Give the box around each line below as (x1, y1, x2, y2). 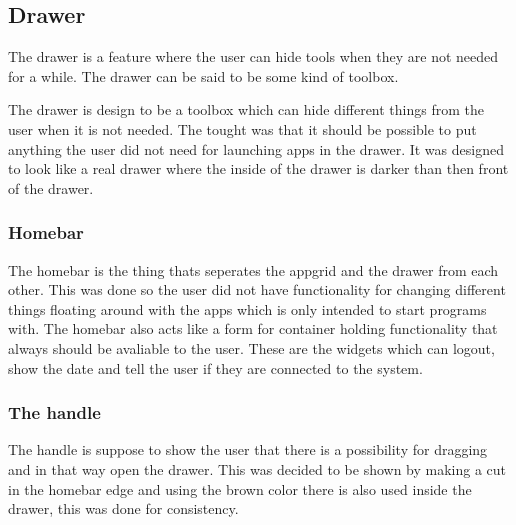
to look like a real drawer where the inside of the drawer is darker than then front (8, 158, 509, 179)
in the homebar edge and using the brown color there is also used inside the (8, 478, 472, 499)
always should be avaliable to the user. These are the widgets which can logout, (8, 337, 495, 358)
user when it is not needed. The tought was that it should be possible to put (8, 118, 477, 139)
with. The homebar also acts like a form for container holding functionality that (8, 318, 498, 339)
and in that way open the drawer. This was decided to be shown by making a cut (8, 458, 507, 479)
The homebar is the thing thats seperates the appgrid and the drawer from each (8, 259, 499, 280)
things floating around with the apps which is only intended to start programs (8, 298, 487, 319)
